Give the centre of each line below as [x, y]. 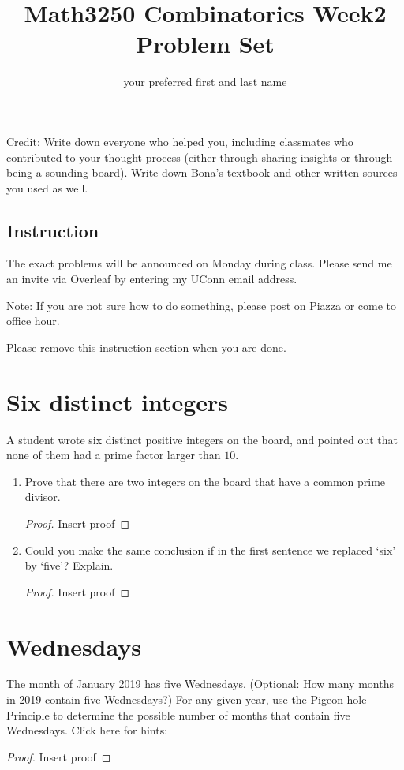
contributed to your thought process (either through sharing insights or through [200, 157]
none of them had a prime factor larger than [114, 455]
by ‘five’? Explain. [69, 565]
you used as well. [47, 187]
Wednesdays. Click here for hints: [87, 730]
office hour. [33, 321]
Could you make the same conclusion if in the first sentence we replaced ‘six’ [210, 549]
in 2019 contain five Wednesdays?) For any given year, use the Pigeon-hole [187, 699]
